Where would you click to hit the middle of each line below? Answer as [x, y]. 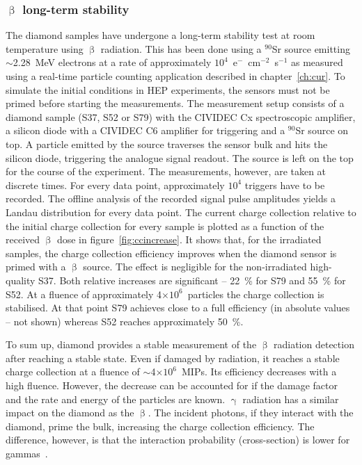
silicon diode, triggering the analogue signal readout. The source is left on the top [180, 157]
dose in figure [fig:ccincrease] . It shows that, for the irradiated [189, 239]
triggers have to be [285, 185]
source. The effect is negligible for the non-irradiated [195, 267]
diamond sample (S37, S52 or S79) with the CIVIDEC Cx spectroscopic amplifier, [181, 116]
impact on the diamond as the [70, 413]
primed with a [36, 267]
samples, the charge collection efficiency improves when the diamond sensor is [171, 253]
